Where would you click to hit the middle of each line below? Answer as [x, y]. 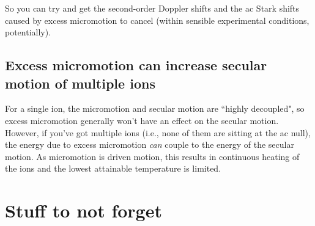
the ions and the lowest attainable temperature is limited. [113, 168]
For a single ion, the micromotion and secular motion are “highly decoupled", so [155, 108]
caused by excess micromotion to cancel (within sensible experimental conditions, [157, 20]
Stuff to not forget [83, 210]
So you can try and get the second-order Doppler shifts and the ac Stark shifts [152, 8]
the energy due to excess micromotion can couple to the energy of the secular [150, 144]
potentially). [28, 32]
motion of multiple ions [80, 83]
